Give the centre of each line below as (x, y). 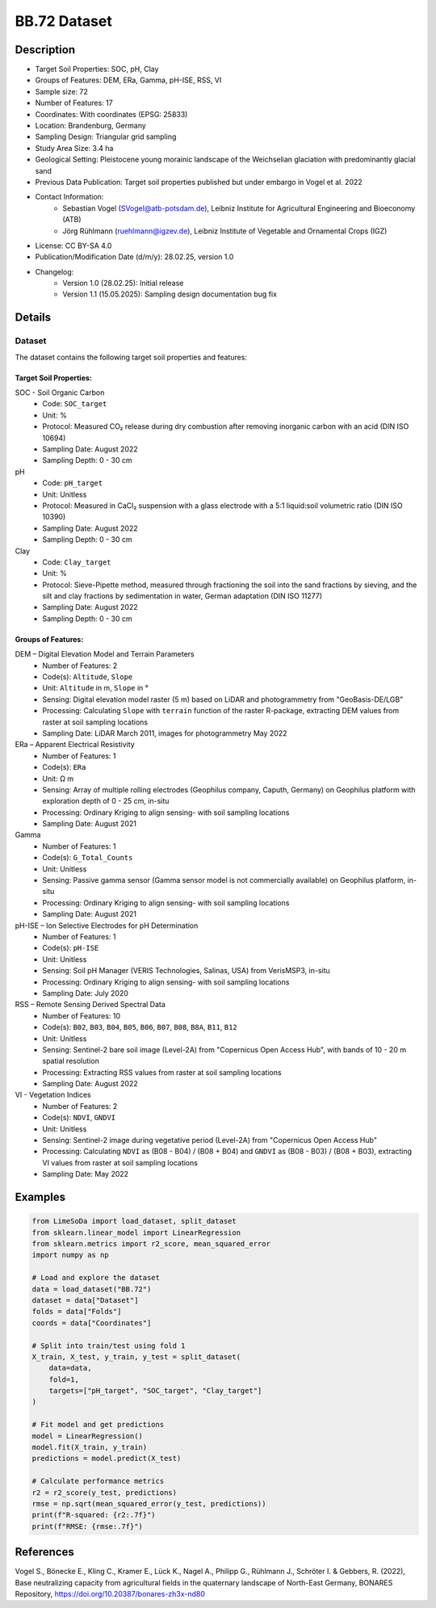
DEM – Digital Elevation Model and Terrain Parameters (105, 654)
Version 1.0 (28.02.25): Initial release (123, 283)
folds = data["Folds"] (77, 1312)
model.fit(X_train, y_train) (90, 1447)
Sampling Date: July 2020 (86, 993)
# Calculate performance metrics (98, 1481)
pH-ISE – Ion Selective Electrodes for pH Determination (107, 926)
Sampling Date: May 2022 (86, 1174)
